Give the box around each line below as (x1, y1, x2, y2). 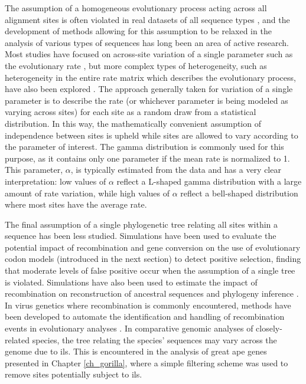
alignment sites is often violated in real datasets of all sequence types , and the (5, 13, 290, 25)
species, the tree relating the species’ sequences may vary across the (32, 333, 277, 346)
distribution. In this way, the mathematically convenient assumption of (5, 117, 261, 129)
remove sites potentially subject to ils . (5, 368, 142, 380)
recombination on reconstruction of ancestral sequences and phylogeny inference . (5, 287, 299, 300)
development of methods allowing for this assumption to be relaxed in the (5, 25, 272, 37)
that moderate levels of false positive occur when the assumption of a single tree (5, 264, 295, 277)
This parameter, (5, 163, 63, 176)
